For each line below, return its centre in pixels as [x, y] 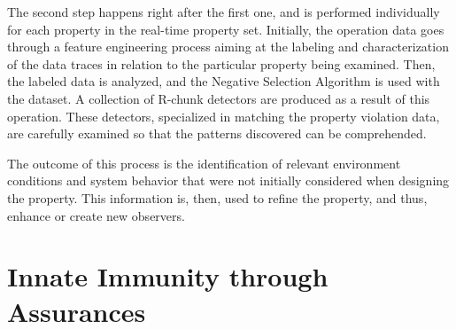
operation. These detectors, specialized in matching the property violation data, [224, 116]
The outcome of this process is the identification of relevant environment [204, 163]
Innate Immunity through [168, 276]
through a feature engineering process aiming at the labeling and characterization [228, 47]
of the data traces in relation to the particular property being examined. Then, [221, 63]
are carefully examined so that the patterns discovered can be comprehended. [217, 133]
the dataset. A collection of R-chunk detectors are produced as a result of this [219, 98]
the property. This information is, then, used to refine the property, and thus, [217, 197]
